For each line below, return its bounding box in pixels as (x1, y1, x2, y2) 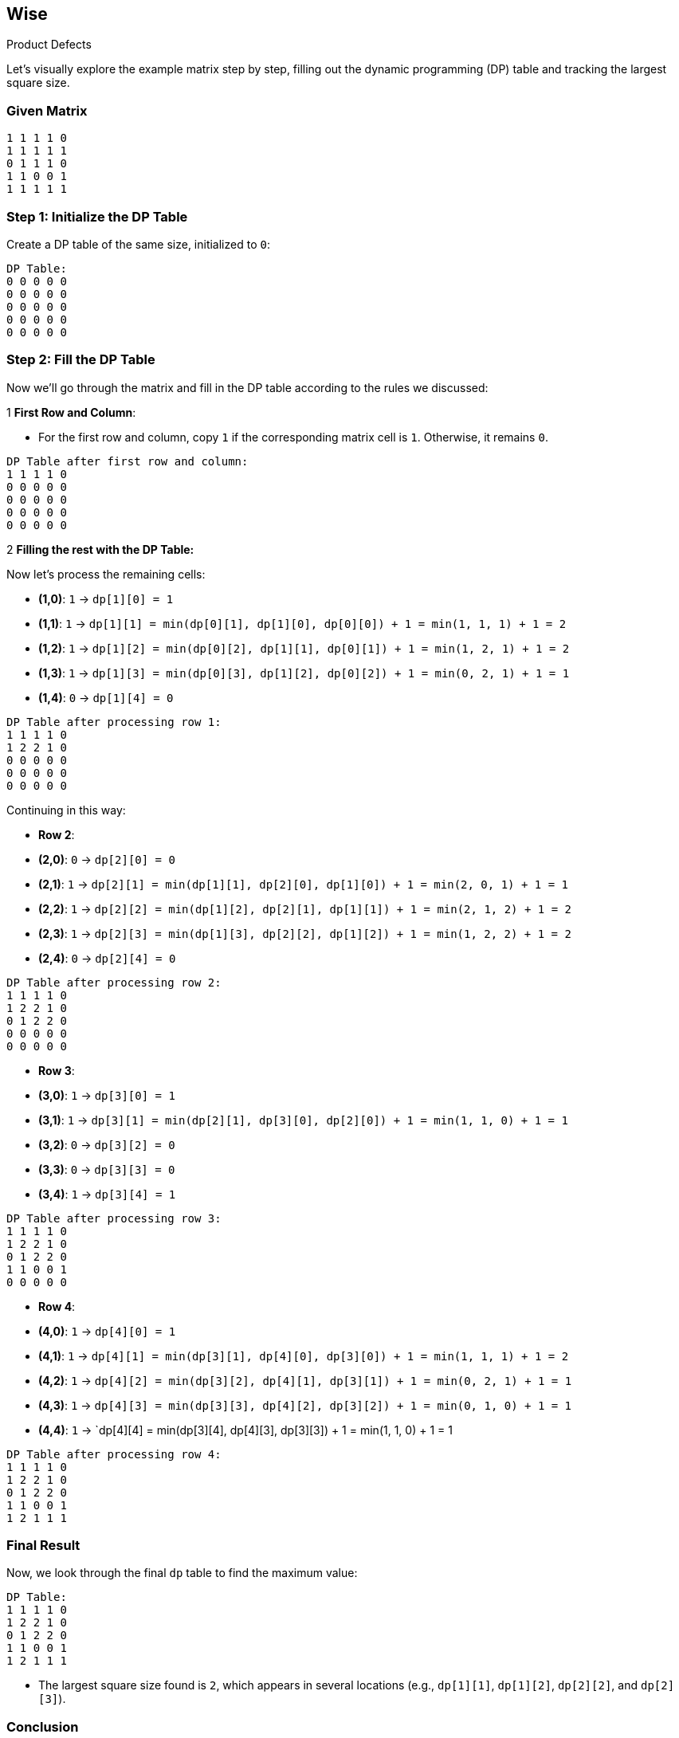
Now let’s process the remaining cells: (6, 567, 206, 581)
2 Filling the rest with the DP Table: (6, 542, 194, 556)
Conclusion (6, 1718, 79, 1735)
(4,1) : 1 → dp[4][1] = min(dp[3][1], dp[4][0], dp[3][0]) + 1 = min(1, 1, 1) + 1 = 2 (38, 1348, 569, 1363)
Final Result (6, 1537, 80, 1554)
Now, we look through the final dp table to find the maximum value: (6, 1566, 358, 1580)
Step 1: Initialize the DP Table (6, 208, 188, 225)
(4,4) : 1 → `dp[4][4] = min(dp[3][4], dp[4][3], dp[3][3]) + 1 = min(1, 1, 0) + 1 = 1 (38, 1422, 453, 1437)
